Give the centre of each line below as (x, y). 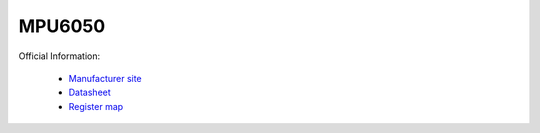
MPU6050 (62, 26)
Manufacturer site (105, 78)
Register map (96, 106)
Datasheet (90, 92)
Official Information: (59, 56)
